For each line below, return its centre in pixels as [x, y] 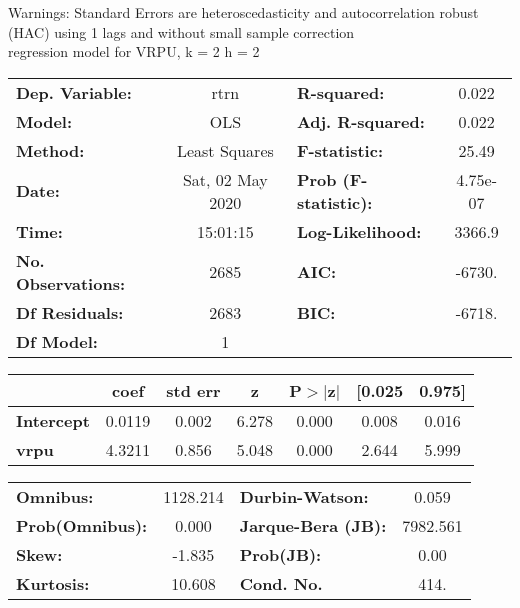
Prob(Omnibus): [82, 525]
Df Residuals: [70, 312]
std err [193, 390]
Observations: [71, 283]
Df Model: [57, 341]
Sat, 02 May [225, 179]
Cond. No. [281, 583]
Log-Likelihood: [359, 231]
